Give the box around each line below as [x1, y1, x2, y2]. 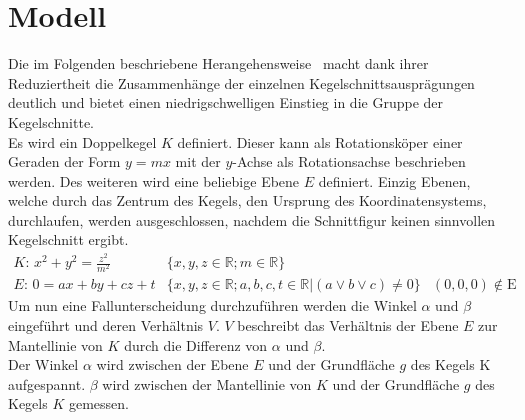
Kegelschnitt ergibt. [8, 229, 129, 250]
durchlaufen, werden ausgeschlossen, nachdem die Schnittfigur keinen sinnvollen [8, 209, 496, 230]
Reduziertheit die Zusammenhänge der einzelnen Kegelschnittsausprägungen [8, 72, 475, 93]
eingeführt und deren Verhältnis [8, 314, 204, 335]
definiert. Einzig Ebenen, [318, 170, 471, 191]
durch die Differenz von [124, 334, 268, 355]
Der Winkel [8, 354, 79, 375]
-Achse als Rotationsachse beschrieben [232, 151, 466, 172]
